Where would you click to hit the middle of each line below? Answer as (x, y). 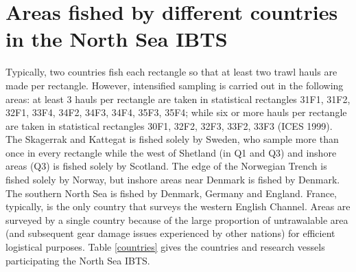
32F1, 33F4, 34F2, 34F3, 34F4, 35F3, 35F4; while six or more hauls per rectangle (176, 112)
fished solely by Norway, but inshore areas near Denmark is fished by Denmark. (173, 180)
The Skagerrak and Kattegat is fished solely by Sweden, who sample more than (172, 139)
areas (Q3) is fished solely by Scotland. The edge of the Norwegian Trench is (166, 166)
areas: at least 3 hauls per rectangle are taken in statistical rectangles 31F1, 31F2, (178, 99)
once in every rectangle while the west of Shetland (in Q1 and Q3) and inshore (171, 152)
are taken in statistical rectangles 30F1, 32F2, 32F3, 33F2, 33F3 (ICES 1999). (169, 125)
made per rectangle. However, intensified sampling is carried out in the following (175, 85)
